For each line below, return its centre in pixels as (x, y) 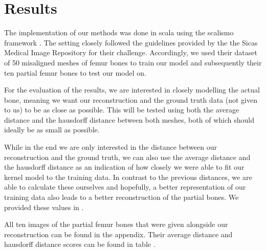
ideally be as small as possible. (52, 130)
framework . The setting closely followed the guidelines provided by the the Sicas (131, 42)
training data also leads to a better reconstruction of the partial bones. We (121, 197)
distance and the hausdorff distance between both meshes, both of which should (129, 119)
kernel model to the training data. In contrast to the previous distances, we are (128, 177)
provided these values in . (44, 207)
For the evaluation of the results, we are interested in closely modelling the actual (132, 90)
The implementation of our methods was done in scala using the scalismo (119, 32)
